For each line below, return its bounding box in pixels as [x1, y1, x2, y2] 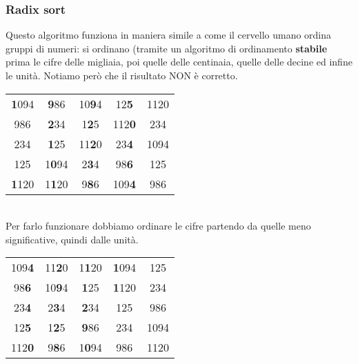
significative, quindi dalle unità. [6, 232, 139, 246]
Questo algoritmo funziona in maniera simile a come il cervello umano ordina [6, 28, 332, 42]
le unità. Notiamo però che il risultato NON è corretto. [6, 68, 238, 82]
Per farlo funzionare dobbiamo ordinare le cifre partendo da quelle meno [6, 219, 311, 233]
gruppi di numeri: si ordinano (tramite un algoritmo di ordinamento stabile [6, 41, 328, 55]
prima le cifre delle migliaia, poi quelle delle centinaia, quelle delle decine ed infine [6, 54, 352, 69]
